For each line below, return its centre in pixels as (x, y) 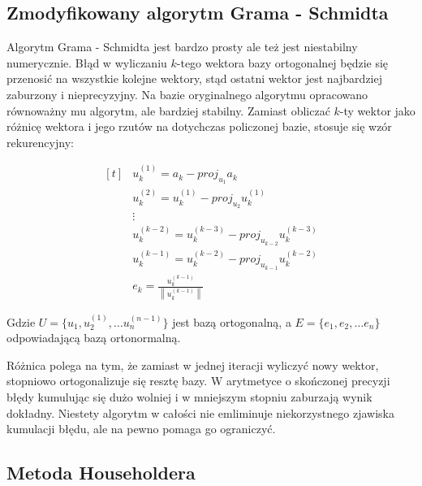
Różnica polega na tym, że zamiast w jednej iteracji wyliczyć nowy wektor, (193, 364)
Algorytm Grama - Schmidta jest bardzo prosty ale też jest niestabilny (182, 47)
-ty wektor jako (377, 110)
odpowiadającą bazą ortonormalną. (94, 338)
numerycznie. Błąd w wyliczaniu (87, 62)
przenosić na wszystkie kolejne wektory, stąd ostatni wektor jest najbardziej (194, 78)
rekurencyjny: (40, 142)
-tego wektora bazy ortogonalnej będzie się (282, 62)
